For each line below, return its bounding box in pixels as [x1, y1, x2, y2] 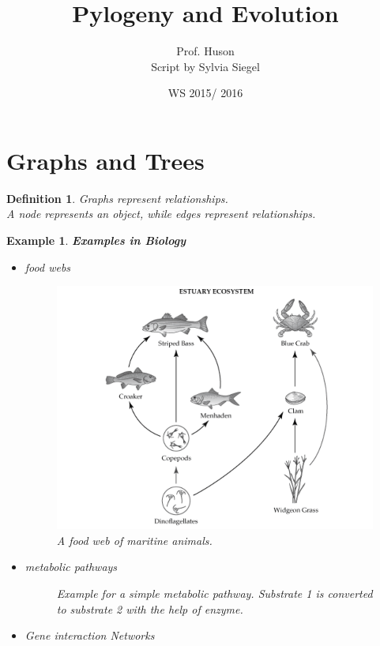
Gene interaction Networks [24, 627, 155, 644]
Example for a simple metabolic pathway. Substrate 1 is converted [56, 584, 373, 601]
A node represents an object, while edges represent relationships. [6, 205, 316, 222]
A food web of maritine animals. [56, 531, 213, 548]
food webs [24, 258, 71, 275]
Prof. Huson [176, 43, 235, 59]
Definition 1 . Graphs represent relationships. [6, 190, 228, 206]
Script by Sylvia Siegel [151, 58, 260, 74]
